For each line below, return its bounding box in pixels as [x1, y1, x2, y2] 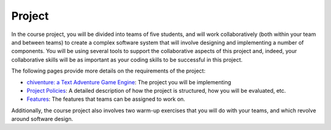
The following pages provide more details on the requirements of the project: [11, 67, 205, 74]
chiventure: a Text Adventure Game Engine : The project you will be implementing [26, 78, 232, 85]
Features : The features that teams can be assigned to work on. [26, 95, 186, 103]
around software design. [11, 115, 74, 123]
